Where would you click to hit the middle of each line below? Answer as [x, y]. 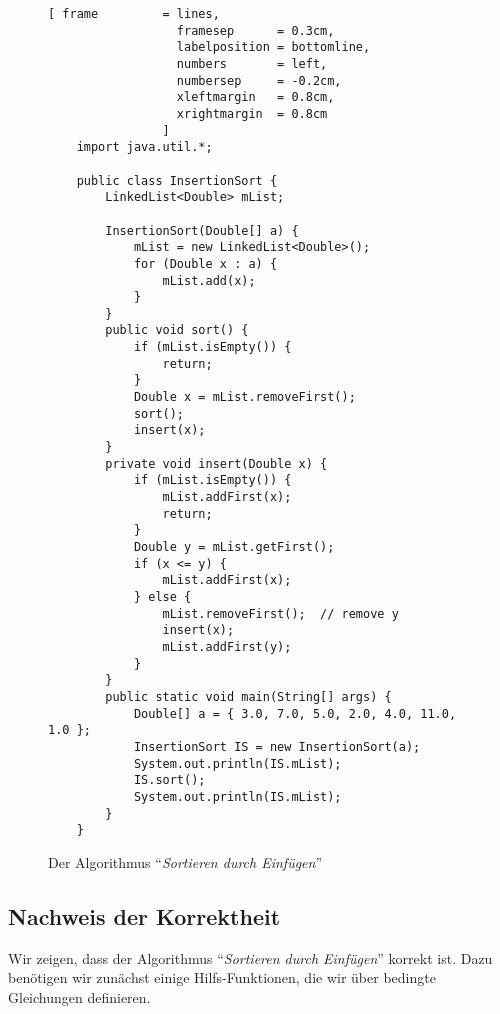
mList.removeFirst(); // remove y [280, 613]
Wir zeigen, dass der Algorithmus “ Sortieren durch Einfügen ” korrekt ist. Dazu [250, 957]
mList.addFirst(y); [227, 646]
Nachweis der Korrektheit [144, 915]
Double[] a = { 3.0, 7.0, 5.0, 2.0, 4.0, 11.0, [295, 713]
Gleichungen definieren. [79, 996]
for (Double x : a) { [205, 263]
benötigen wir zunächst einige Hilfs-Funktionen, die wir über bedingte [222, 977]
